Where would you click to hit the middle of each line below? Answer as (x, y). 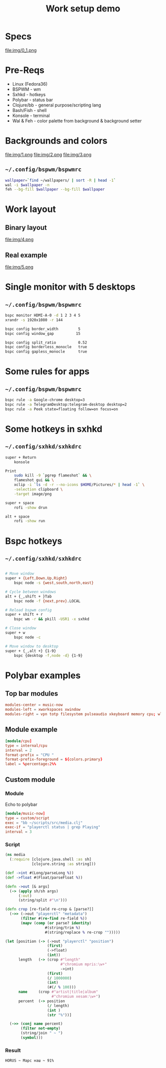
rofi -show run (30, 521)
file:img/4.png (19, 240)
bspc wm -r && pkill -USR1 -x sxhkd (52, 619)
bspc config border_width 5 (43, 329)
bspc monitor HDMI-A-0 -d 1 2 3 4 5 (43, 316)
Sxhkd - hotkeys (29, 94)
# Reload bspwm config (28, 610)
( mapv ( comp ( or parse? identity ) (56, 923)
